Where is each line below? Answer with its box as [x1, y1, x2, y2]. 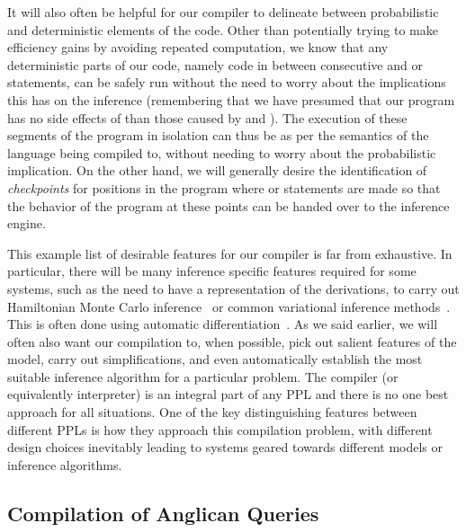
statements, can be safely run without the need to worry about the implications [7, 73, 446, 92]
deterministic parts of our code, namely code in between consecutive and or [7, 55, 423, 74]
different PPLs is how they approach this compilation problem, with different [7, 420, 433, 439]
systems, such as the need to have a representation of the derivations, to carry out [7, 279, 460, 297]
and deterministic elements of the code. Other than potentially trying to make [7, 20, 438, 39]
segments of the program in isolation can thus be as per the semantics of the [7, 126, 429, 145]
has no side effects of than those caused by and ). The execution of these [7, 108, 408, 127]
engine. [7, 214, 46, 233]
